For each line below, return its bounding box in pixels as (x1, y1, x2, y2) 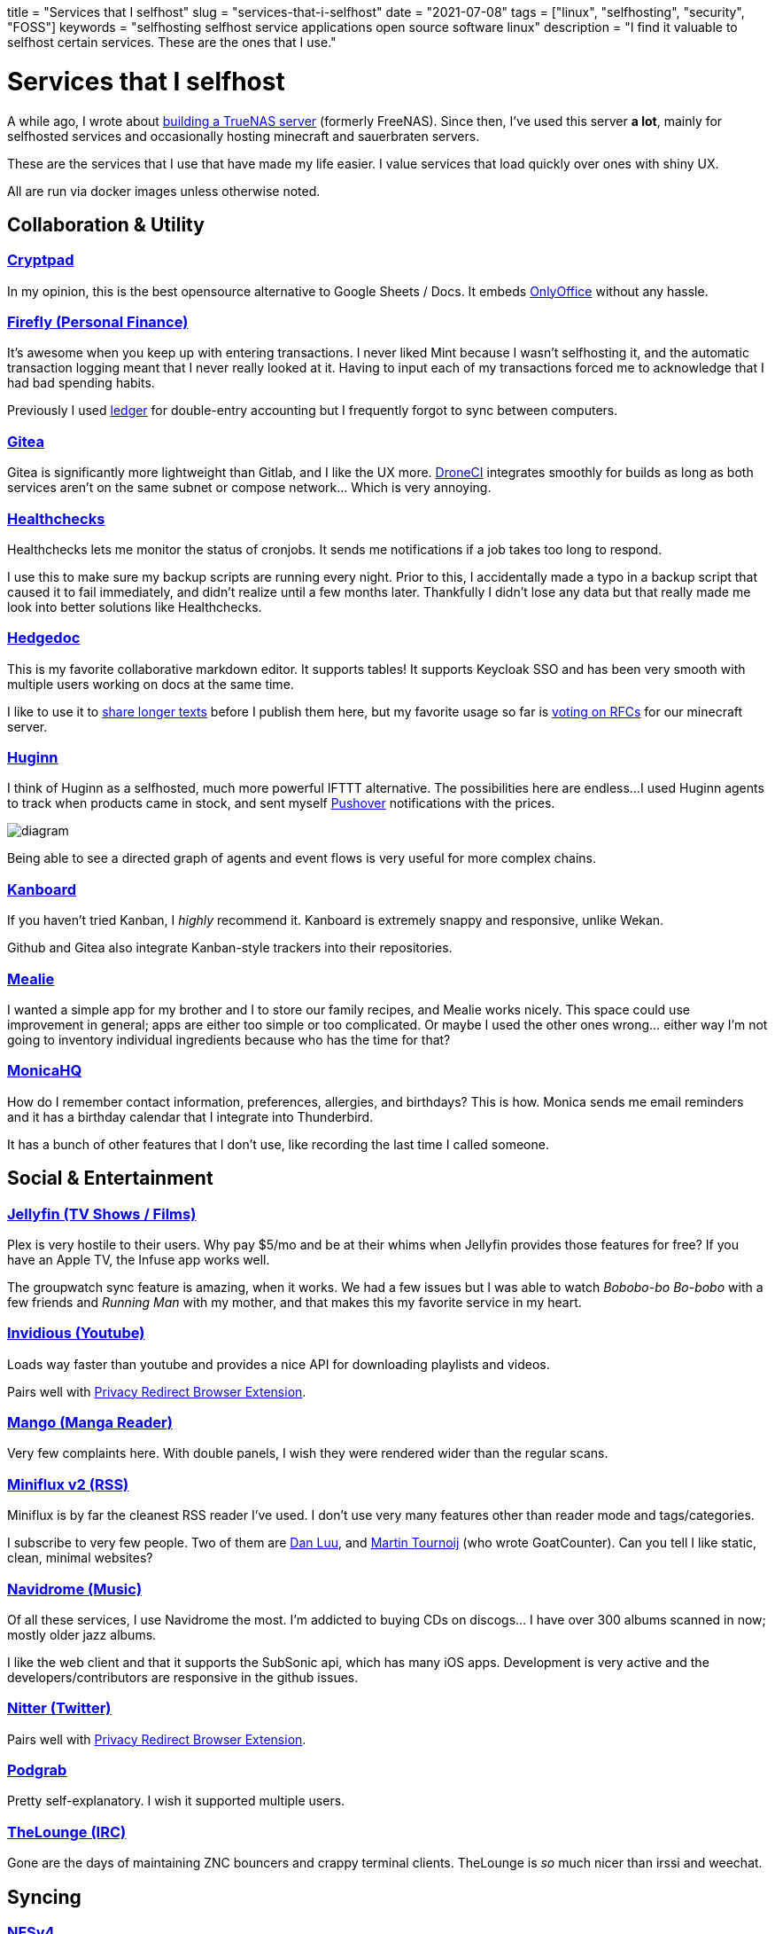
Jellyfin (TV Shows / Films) (7, 1204, 197, 1223)
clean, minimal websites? (7, 1550, 153, 1566)
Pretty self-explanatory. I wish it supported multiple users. (7, 1793, 345, 1809)
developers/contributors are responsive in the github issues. (7, 1669, 359, 1685)
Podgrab (7, 1761, 67, 1780)
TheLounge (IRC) (7, 1822, 127, 1841)
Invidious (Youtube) (7, 1324, 145, 1343)
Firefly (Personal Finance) (7, 313, 189, 332)
